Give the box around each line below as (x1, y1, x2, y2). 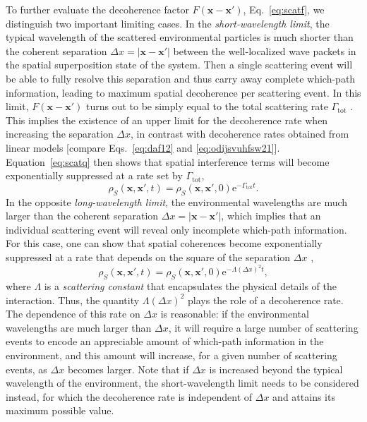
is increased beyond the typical (209, 361, 343, 376)
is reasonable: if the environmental (160, 306, 309, 321)
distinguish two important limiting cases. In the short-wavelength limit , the (6, 16, 330, 30)
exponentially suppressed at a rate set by (6, 168, 183, 183)
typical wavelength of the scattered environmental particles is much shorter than (6, 30, 354, 44)
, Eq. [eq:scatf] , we (243, 2, 325, 16)
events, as (6, 361, 47, 376)
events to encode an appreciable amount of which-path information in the (6, 334, 324, 349)
